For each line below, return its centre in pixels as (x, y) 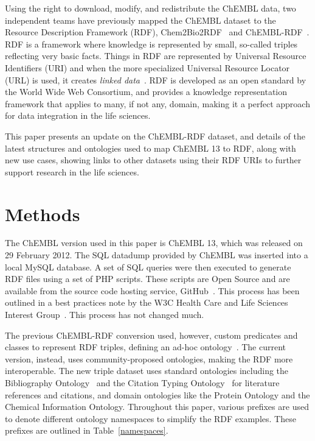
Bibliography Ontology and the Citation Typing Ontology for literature (142, 382)
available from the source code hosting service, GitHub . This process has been (152, 290)
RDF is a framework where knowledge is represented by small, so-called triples (151, 44)
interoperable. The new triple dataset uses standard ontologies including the (147, 371)
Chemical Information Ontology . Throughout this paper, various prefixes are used (157, 407)
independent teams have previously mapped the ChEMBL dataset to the (140, 20)
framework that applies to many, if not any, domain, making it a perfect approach (157, 103)
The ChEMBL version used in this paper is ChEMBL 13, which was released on (154, 243)
